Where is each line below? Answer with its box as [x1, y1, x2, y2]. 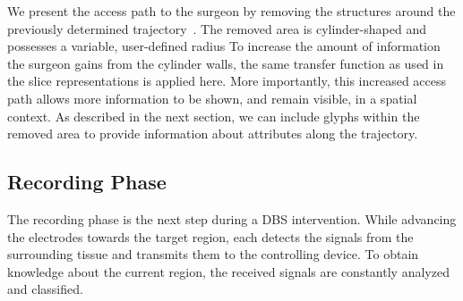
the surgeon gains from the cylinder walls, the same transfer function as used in [7, 54, 444, 72]
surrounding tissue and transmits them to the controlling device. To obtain [7, 245, 419, 263]
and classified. [7, 280, 83, 298]
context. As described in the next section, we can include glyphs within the [7, 106, 420, 125]
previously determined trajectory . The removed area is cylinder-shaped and [7, 19, 426, 38]
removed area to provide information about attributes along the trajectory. [7, 124, 418, 143]
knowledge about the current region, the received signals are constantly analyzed [7, 262, 450, 280]
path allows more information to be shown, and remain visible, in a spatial [7, 88, 417, 107]
